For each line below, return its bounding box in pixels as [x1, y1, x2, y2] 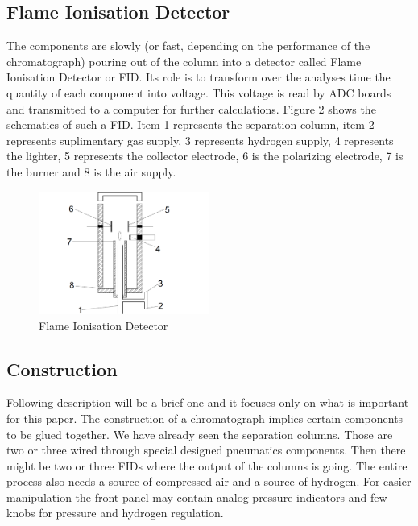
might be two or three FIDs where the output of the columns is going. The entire [6, 457, 408, 474]
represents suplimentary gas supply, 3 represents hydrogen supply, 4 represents [6, 131, 394, 148]
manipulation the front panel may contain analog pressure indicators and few [6, 488, 387, 505]
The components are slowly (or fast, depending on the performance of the [6, 37, 370, 54]
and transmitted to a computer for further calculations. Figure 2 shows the [6, 100, 376, 117]
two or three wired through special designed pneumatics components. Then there [6, 441, 406, 458]
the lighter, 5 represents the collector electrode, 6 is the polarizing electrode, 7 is [6, 147, 404, 164]
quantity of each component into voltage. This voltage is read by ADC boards [6, 84, 391, 101]
